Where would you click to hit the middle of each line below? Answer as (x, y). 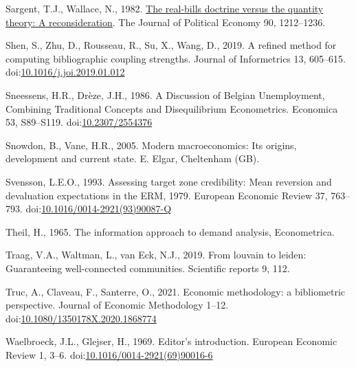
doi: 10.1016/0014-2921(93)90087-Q (99, 209)
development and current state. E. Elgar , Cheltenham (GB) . (133, 158)
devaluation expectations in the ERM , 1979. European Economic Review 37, (167, 195)
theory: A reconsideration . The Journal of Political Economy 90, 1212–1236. (166, 22)
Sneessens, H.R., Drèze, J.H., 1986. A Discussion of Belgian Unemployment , (165, 94)
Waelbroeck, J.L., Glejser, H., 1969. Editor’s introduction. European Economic (171, 341)
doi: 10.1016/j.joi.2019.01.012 (65, 72)
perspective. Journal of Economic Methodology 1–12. (117, 305)
